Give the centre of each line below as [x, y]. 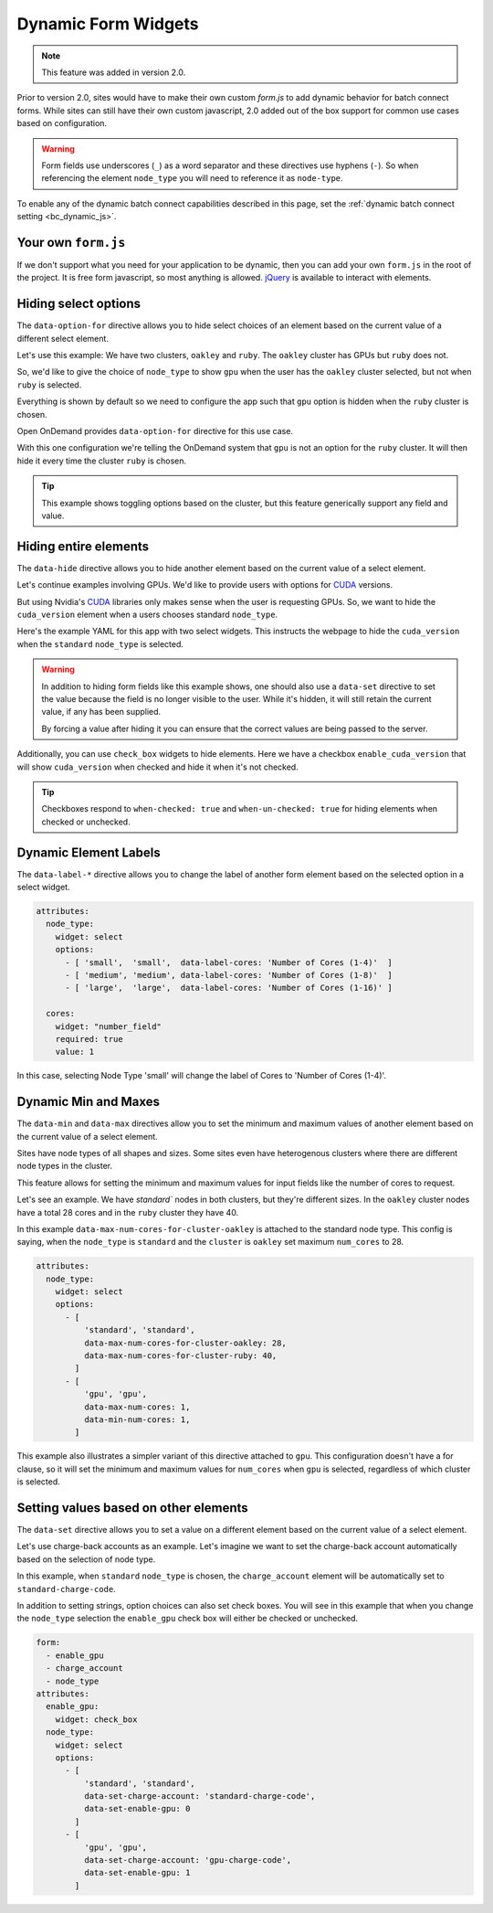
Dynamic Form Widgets [108, 24]
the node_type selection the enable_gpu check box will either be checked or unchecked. [188, 1619]
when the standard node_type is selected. [100, 643]
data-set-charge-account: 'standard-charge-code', [199, 1796]
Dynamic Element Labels [89, 852]
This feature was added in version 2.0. [114, 72]
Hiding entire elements [83, 546]
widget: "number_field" [108, 1026]
